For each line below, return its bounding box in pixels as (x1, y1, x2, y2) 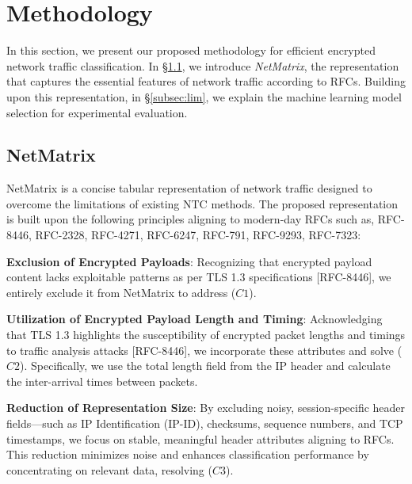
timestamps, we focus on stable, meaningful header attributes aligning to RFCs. (6, 430, 395, 447)
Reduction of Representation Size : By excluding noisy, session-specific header (6, 399, 406, 416)
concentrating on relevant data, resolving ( (6, 461, 212, 478)
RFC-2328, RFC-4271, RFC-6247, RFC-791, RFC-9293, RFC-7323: (35, 227, 361, 243)
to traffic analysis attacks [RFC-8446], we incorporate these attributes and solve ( (6, 341, 402, 358)
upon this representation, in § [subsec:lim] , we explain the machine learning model (6, 88, 402, 105)
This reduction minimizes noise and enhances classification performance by (6, 446, 369, 463)
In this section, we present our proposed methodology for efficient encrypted (6, 42, 376, 59)
